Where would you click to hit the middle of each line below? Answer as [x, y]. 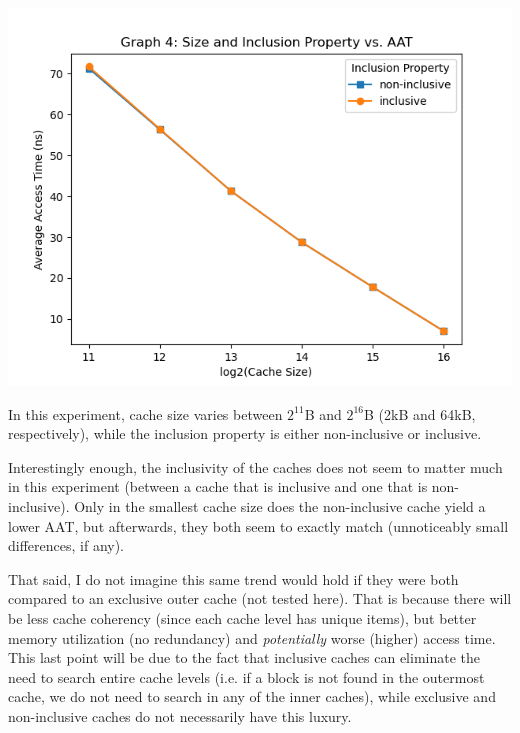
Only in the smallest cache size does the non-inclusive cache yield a [280, 505]
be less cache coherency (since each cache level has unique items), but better [242, 617]
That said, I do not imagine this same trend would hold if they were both [233, 578]
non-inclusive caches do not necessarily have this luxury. [180, 715]
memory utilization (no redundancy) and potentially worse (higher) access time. [252, 637]
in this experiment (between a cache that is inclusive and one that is [218, 486]
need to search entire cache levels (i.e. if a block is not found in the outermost [246, 676]
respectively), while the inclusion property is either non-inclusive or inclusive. [245, 433]
